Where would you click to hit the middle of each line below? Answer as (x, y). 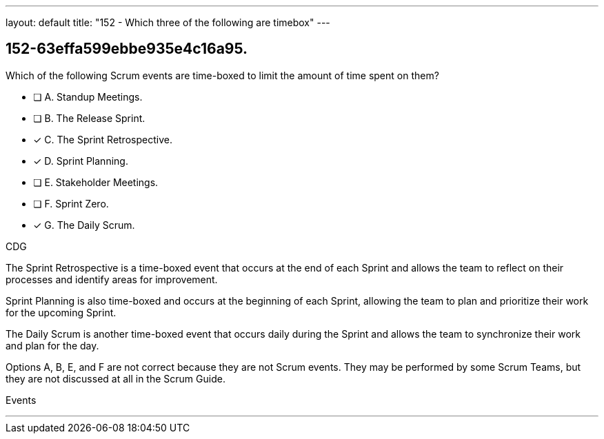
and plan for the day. (52, 345)
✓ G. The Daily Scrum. (84, 225)
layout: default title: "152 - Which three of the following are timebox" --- (168, 22)
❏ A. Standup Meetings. (88, 96)
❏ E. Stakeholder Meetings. (96, 182)
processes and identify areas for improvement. (112, 279)
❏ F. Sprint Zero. (71, 203)
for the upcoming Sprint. (61, 312)
